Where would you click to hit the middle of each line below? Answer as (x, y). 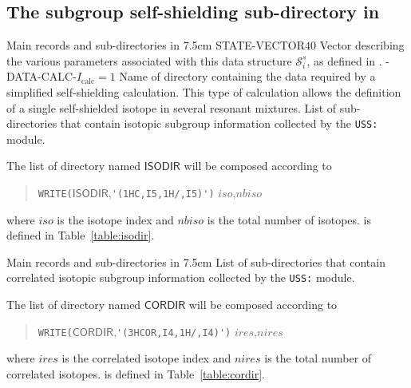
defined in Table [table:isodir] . (81, 235)
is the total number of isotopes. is (289, 219)
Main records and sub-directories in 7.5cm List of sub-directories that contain (196, 261)
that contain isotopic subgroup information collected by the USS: (219, 123)
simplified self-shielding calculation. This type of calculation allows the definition (204, 91)
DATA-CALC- (41, 76)
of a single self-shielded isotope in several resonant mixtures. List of (172, 107)
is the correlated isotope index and (146, 358)
